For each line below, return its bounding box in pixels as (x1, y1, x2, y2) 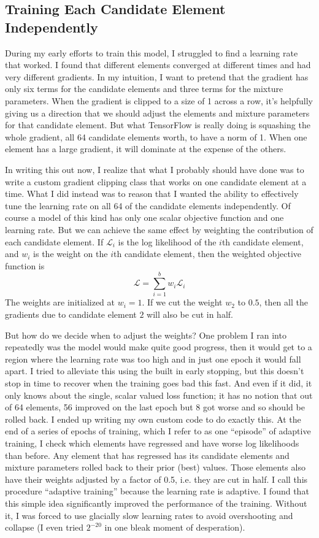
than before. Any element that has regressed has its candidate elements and (5, 448, 290, 461)
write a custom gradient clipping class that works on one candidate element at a (5, 175, 307, 188)
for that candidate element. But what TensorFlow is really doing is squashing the (5, 118, 310, 131)
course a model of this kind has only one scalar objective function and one (5, 211, 284, 224)
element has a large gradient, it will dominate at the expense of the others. (5, 142, 286, 155)
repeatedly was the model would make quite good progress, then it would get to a (5, 340, 312, 353)
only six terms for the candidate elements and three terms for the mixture (5, 82, 283, 95)
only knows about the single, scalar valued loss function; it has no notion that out (5, 388, 313, 401)
